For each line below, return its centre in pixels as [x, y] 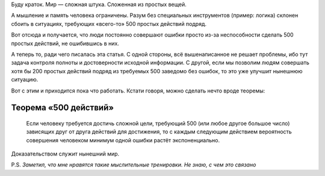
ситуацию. [25, 80]
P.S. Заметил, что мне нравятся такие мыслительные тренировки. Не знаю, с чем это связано [134, 165]
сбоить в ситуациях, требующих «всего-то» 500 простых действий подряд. [109, 23]
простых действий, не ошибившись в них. [65, 43]
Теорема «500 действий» [63, 108]
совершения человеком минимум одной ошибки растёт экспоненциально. [123, 140]
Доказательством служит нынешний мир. [65, 154]
